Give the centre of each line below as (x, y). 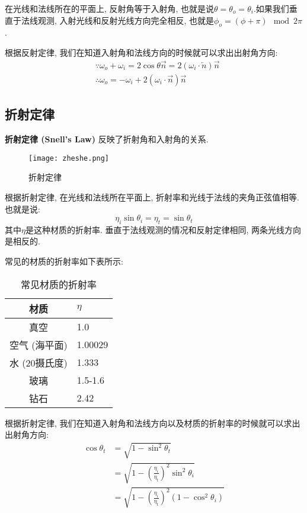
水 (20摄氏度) (39, 362)
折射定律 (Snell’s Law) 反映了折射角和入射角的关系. (107, 139)
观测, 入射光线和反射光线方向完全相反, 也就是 (126, 20)
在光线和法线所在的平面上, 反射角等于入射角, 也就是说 (110, 8)
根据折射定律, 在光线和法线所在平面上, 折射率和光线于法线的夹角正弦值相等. (152, 197)
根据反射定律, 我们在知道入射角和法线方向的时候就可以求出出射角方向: (141, 52)
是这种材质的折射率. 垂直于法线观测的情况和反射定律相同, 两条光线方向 (163, 229)
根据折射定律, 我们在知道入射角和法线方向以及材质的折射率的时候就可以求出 (153, 423)
